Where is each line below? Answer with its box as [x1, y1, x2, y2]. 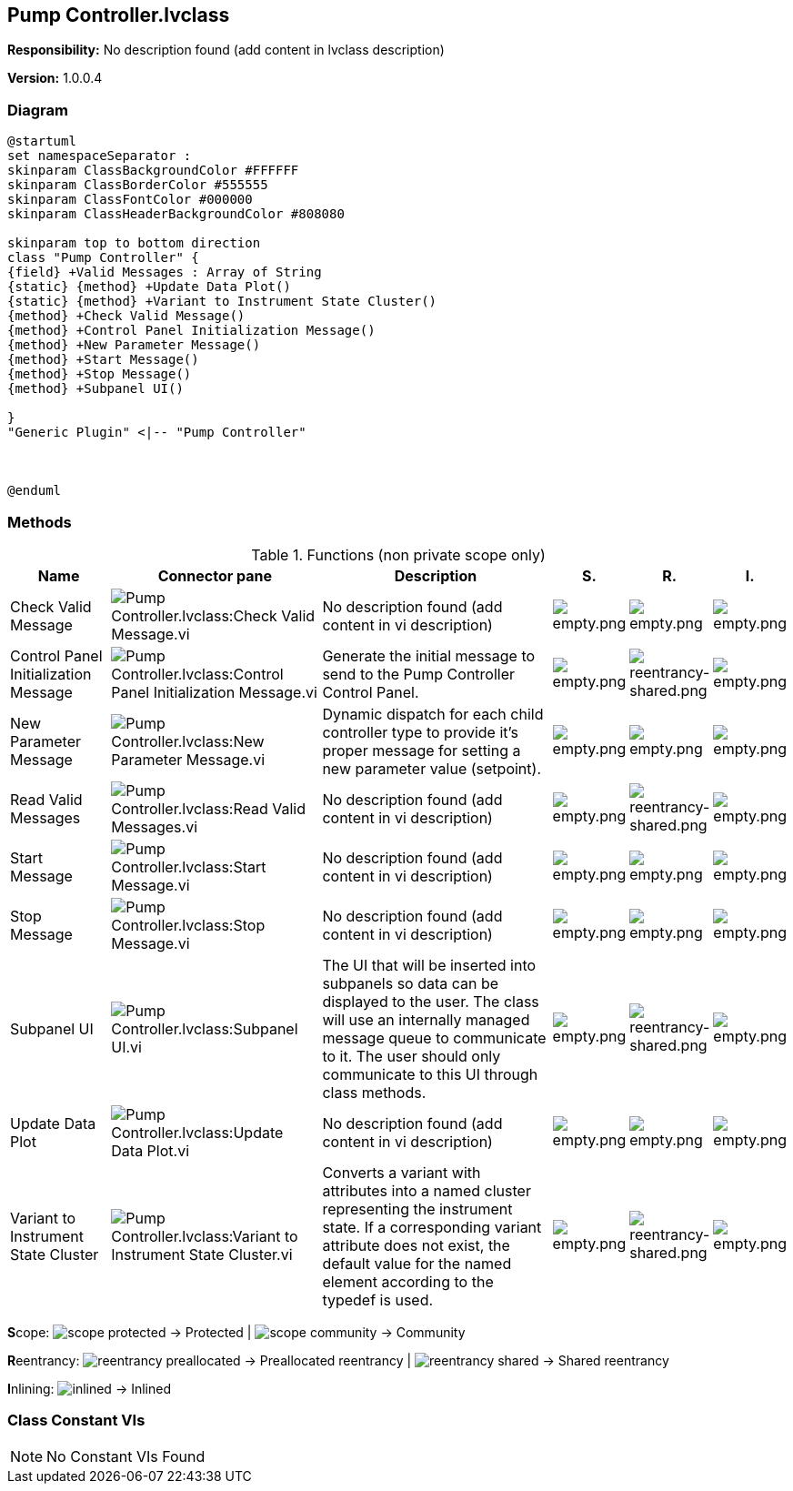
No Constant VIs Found [46, 1446, 206, 1466]
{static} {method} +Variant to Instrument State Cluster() [7, 294, 437, 309]
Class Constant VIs [7, 1411, 146, 1430]
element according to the [322, 1272, 494, 1291]
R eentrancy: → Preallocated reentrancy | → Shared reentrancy [7, 1352, 669, 1368]
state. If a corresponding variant [322, 1217, 542, 1236]
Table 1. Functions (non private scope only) [251, 545, 546, 564]
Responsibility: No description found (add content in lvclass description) [7, 42, 445, 58]
